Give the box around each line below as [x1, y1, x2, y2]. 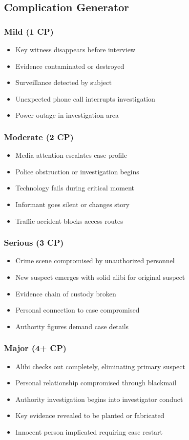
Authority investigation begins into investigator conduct [15, 394, 183, 404]
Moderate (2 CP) [4, 130, 74, 143]
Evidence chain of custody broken [15, 288, 116, 298]
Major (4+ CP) [4, 342, 67, 354]
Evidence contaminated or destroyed [15, 61, 125, 71]
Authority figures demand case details [15, 321, 129, 331]
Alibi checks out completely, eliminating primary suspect [15, 361, 185, 371]
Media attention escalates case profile [15, 150, 127, 160]
